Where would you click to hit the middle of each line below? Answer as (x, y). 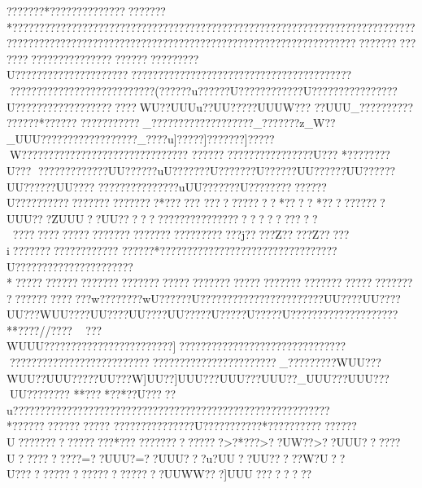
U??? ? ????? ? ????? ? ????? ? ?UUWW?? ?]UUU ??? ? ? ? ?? (159, 474)
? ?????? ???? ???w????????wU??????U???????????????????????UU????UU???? (204, 298)
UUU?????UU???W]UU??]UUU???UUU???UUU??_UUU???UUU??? (218, 378)
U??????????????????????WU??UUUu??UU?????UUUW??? (159, 106)
